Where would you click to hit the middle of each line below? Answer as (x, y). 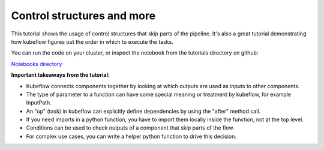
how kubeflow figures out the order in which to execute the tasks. (92, 41)
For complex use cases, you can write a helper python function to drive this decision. (131, 136)
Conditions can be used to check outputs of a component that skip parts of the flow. (130, 128)
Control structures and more (83, 16)
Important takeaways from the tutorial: (61, 75)
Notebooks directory (37, 64)
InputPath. (39, 103)
